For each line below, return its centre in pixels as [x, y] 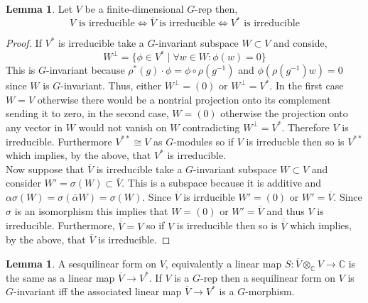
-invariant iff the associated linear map [98, 291]
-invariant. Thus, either [111, 86]
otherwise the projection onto [284, 113]
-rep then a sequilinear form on [267, 277]
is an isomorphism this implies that [91, 210]
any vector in [34, 127]
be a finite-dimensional [134, 9]
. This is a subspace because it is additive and [222, 183]
